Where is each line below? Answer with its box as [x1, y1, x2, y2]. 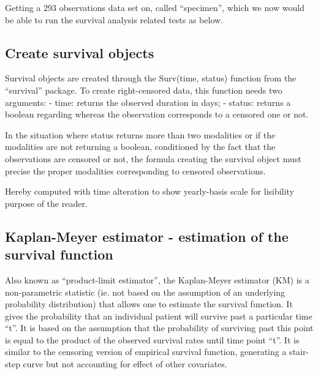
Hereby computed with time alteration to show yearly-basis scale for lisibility [5, 185, 294, 198]
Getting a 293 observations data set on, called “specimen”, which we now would [5, 1, 305, 13]
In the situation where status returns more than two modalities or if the [5, 128, 276, 141]
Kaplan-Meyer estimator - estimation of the [5, 226, 289, 245]
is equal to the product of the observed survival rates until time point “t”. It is [5, 333, 300, 346]
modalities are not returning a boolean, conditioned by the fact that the [5, 140, 276, 153]
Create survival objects [5, 43, 154, 62]
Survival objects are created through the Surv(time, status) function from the [5, 72, 297, 84]
